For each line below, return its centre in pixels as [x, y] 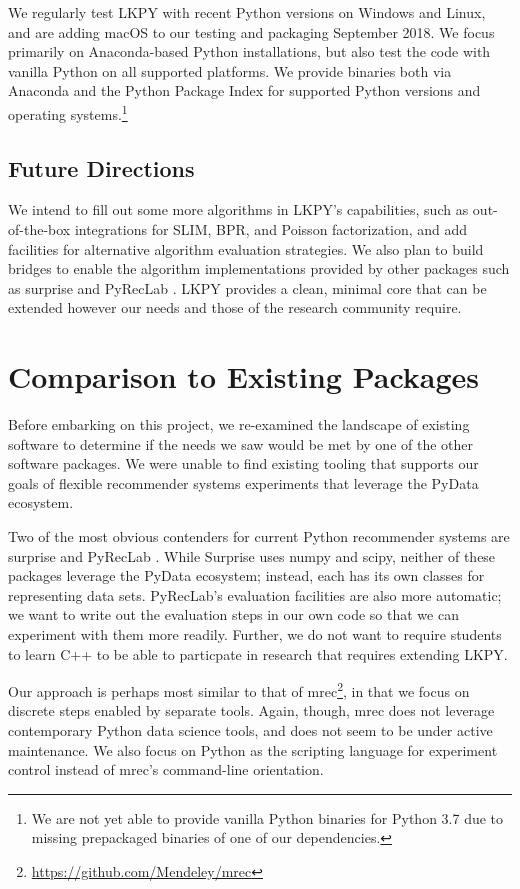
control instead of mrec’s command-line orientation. [166, 769]
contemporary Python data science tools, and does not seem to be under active [250, 730]
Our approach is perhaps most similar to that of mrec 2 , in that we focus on [239, 689]
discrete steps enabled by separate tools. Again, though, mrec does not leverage [251, 710]
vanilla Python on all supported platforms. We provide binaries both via [230, 70]
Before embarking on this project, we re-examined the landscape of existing [239, 424]
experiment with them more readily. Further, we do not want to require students [255, 634]
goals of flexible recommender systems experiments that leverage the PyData [243, 482]
